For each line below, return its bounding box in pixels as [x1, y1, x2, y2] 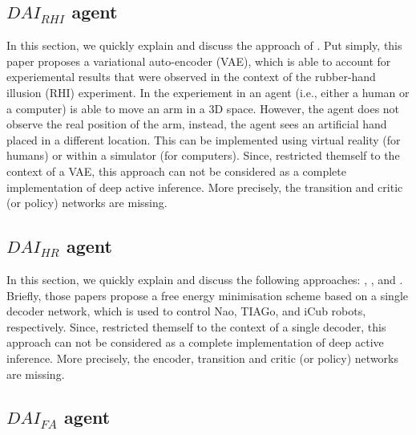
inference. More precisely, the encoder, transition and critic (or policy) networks [6, 349, 399, 366]
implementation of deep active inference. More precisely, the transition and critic [6, 178, 403, 195]
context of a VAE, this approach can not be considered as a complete [6, 162, 346, 179]
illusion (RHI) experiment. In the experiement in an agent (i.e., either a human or [6, 83, 410, 100]
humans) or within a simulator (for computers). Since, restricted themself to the [6, 147, 400, 164]
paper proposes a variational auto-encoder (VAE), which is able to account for [6, 52, 391, 69]
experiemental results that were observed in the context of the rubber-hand [6, 68, 376, 85]
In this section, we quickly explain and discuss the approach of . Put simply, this [6, 37, 402, 54]
